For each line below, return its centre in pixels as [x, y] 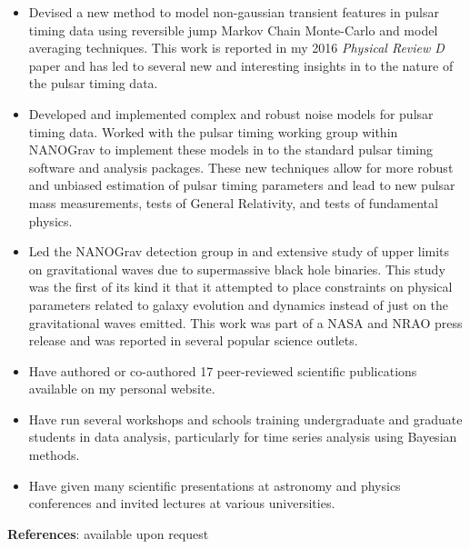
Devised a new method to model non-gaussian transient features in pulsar [234, 12]
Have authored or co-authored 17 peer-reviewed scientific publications [223, 370]
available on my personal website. [122, 389]
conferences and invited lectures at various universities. [182, 503]
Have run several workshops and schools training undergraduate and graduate [245, 419]
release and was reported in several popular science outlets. [193, 340]
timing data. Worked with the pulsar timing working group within [213, 131]
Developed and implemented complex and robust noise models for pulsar [231, 113]
